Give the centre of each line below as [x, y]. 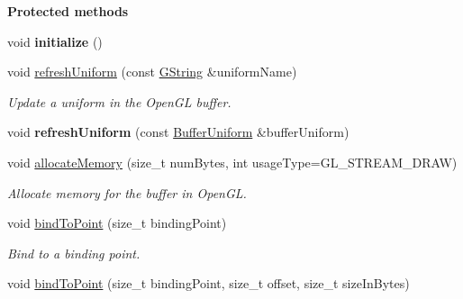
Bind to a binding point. [74, 253]
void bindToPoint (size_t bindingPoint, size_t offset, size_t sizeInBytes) [209, 283]
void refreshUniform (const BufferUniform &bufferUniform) [178, 132]
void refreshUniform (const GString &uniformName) [152, 72]
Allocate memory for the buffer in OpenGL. [127, 192]
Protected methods [68, 11]
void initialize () [55, 41]
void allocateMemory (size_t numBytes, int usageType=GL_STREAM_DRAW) [232, 162]
